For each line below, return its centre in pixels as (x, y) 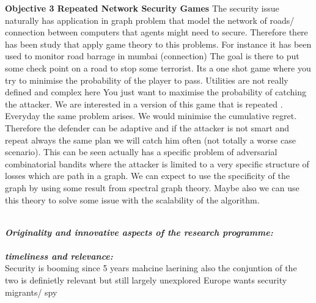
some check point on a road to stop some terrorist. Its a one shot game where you (158, 68)
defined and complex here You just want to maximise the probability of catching (156, 92)
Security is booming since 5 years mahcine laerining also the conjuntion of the (151, 268)
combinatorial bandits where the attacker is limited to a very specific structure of (157, 163)
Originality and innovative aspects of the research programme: (139, 232)
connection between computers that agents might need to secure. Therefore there (156, 32)
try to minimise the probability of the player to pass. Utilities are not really (147, 80)
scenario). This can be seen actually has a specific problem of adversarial (141, 152)
